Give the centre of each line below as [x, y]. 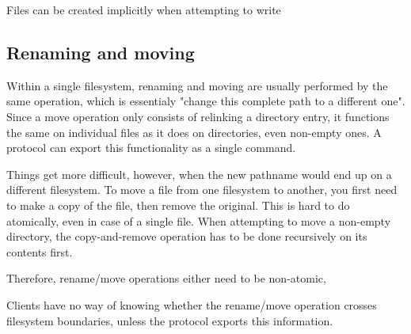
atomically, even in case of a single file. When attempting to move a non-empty [199, 220]
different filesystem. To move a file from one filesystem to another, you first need [202, 190]
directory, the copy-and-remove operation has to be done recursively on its [187, 236]
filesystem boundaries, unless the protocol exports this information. [170, 320]
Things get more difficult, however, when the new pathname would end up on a [199, 174]
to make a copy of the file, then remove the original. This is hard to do [178, 205]
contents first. [40, 251]
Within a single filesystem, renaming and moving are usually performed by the [197, 85]
